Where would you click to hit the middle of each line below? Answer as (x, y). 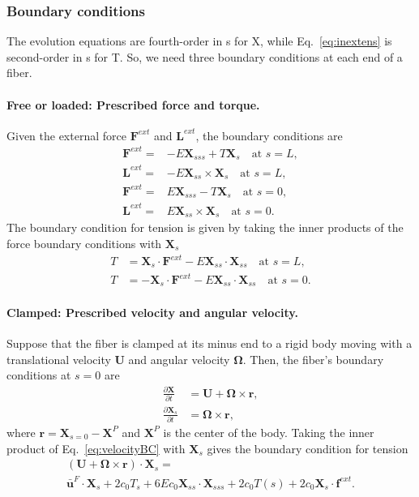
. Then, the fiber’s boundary (313, 359)
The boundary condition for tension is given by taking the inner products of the (205, 227)
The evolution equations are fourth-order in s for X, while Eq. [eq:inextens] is (199, 41)
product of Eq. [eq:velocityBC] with (96, 448)
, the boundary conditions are (269, 135)
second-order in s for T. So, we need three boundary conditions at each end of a (205, 56)
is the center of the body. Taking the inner (269, 432)
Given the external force (66, 135)
